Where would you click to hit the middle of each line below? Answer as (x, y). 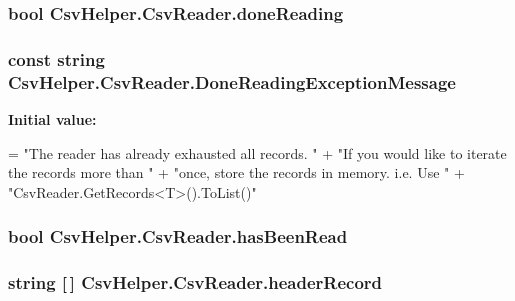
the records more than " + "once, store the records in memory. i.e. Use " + (236, 172)
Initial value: (52, 118)
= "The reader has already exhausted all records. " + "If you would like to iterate (257, 152)
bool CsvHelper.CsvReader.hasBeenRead (178, 236)
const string (56, 58)
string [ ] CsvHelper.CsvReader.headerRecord (195, 282)
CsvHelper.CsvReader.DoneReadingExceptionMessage (232, 81)
